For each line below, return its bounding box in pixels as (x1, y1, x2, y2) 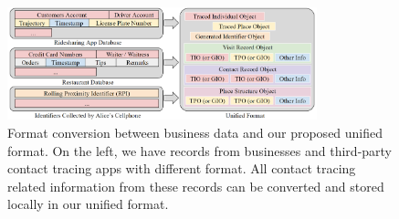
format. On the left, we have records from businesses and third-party (7, 141, 393, 160)
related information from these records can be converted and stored (7, 176, 384, 195)
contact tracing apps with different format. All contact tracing (7, 159, 356, 178)
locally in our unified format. (7, 194, 169, 214)
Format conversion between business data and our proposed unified (7, 122, 383, 141)
